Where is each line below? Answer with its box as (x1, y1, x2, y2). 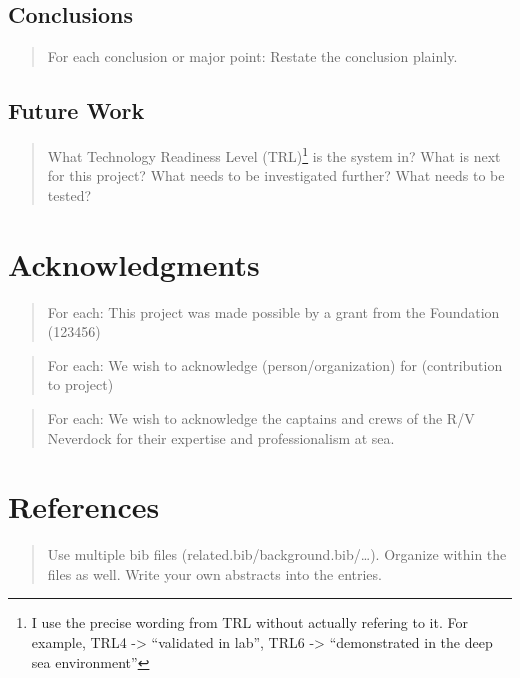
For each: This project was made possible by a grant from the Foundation (47, 301, 500, 322)
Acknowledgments (8, 243, 260, 284)
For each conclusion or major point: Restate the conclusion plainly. (47, 46, 458, 67)
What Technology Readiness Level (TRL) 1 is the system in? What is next (47, 143, 501, 166)
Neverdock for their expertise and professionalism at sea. (47, 427, 395, 448)
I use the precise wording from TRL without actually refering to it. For (31, 612, 468, 633)
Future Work (8, 95, 145, 126)
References (8, 486, 160, 527)
